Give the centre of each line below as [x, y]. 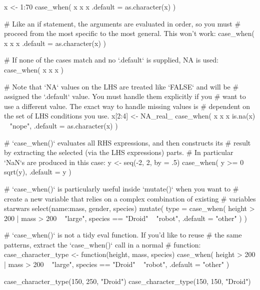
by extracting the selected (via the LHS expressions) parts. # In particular [119, 152]
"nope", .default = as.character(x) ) [64, 125]
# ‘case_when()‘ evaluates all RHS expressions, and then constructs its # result [127, 142]
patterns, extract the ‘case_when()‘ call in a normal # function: [102, 244]
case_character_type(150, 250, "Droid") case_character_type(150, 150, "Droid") [127, 281]
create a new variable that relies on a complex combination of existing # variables [130, 198]
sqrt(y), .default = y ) [38, 172]
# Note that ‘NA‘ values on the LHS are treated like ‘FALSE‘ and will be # [121, 86]
